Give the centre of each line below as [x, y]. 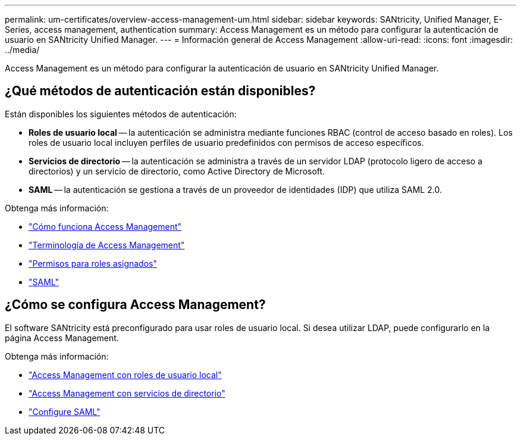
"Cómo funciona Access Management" [105, 226]
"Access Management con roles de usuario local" [125, 375]
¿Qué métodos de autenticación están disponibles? [160, 91]
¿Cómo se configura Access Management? [135, 305]
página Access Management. [62, 338]
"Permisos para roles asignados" [93, 263]
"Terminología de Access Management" [107, 245]
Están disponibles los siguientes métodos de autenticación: [121, 114]
